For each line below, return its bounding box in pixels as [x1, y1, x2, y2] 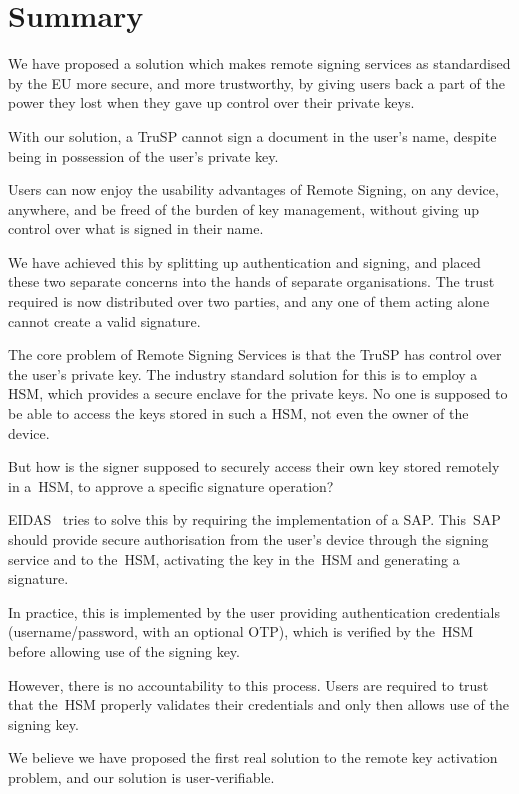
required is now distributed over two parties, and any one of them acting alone [8, 291, 490, 312]
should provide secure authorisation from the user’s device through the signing [8, 529, 489, 549]
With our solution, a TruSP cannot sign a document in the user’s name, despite [8, 125, 497, 146]
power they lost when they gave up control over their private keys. [8, 92, 415, 113]
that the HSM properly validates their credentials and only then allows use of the [8, 694, 510, 715]
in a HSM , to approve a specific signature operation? [8, 475, 334, 496]
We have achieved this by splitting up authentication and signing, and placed [8, 251, 481, 272]
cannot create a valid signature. [8, 310, 201, 331]
